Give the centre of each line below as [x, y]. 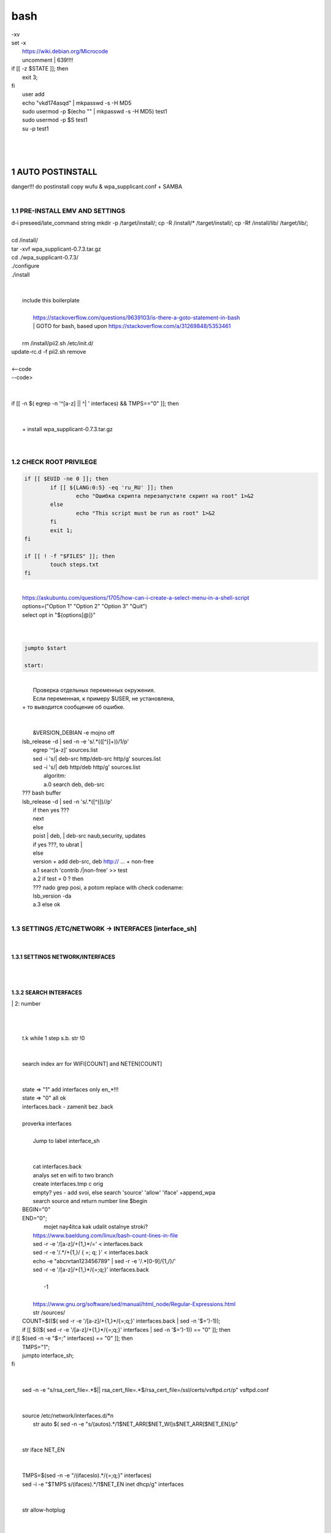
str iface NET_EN [44, 1450]
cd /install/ [25, 240]
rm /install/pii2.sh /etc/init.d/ [58, 343]
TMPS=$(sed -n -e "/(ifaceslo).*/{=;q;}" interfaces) [87, 1475]
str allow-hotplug [44, 1510]
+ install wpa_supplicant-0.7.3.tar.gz [68, 429]
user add [34, 94]
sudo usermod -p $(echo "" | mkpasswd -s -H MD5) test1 [95, 112]
